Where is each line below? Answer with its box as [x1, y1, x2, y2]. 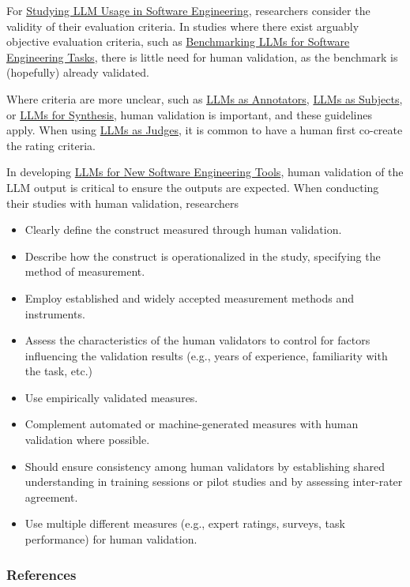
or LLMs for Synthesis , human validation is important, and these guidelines [6, 106, 373, 122]
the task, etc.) [24, 363, 93, 379]
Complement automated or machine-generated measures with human [24, 416, 359, 432]
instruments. [24, 305, 85, 322]
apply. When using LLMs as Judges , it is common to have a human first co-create [6, 122, 403, 138]
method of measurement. [24, 263, 145, 280]
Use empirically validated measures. [24, 389, 198, 405]
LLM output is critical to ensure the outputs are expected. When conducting [6, 179, 379, 195]
